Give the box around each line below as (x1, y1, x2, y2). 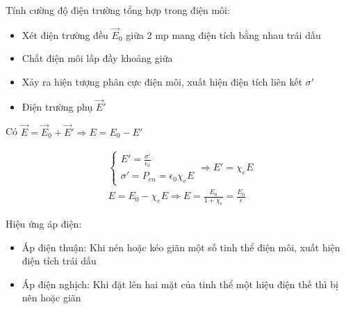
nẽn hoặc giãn (22, 290, 81, 305)
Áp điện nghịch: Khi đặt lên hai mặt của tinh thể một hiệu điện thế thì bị (22, 276, 338, 291)
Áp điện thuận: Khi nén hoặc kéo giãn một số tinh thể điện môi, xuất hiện (22, 239, 340, 254)
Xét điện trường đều (22, 27, 108, 42)
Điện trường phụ (22, 99, 93, 113)
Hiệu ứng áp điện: (6, 216, 82, 230)
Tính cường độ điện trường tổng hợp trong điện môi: (6, 3, 230, 17)
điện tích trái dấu (22, 253, 97, 268)
